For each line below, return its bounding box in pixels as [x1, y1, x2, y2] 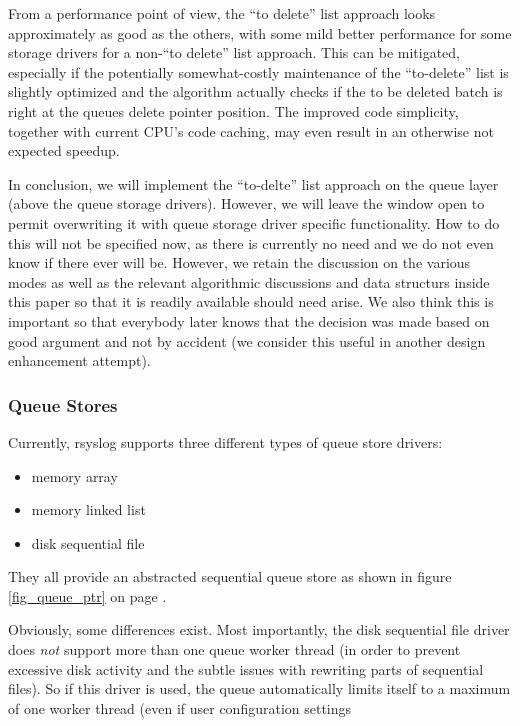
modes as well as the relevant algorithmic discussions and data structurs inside [8, 271, 490, 292]
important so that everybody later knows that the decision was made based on [8, 310, 490, 331]
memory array [31, 465, 118, 486]
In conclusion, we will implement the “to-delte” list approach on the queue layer [8, 173, 499, 194]
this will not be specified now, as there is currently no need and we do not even [8, 232, 494, 253]
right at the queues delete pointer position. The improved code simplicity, [8, 100, 459, 121]
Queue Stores [8, 392, 118, 417]
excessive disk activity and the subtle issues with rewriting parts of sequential [8, 658, 484, 679]
